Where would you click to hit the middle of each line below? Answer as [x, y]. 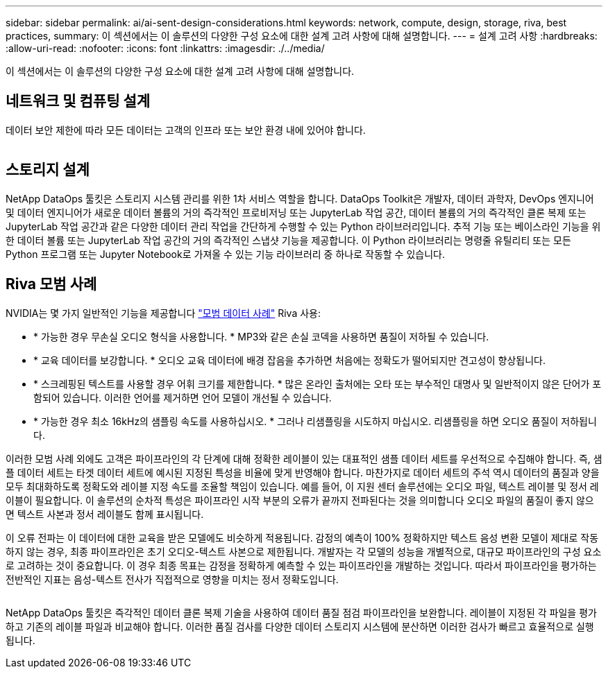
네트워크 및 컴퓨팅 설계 [78, 101]
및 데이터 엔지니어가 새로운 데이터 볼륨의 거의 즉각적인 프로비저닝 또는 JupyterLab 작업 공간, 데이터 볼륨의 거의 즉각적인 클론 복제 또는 [296, 212]
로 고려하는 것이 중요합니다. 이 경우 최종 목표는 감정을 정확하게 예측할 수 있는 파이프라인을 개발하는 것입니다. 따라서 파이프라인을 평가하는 [301, 565]
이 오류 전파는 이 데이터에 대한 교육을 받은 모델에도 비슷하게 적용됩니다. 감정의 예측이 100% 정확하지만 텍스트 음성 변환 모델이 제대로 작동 [302, 537]
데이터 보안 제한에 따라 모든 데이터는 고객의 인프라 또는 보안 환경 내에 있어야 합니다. [186, 130]
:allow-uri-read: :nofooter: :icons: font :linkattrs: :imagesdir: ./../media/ [165, 48]
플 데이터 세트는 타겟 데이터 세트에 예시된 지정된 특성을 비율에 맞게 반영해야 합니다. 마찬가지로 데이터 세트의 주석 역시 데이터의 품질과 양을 [303, 472]
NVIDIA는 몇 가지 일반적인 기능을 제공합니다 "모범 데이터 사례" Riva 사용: [163, 313]
